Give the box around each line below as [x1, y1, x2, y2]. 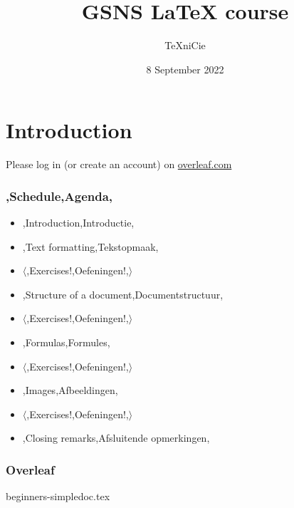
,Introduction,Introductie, [22, 215, 135, 230]
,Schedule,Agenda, [6, 187, 113, 204]
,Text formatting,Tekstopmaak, [22, 239, 159, 254]
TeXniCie [164, 38, 206, 53]
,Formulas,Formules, [22, 335, 110, 350]
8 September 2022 [146, 61, 224, 76]
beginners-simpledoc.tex [6, 489, 110, 504]
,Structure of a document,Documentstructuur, [22, 286, 224, 301]
